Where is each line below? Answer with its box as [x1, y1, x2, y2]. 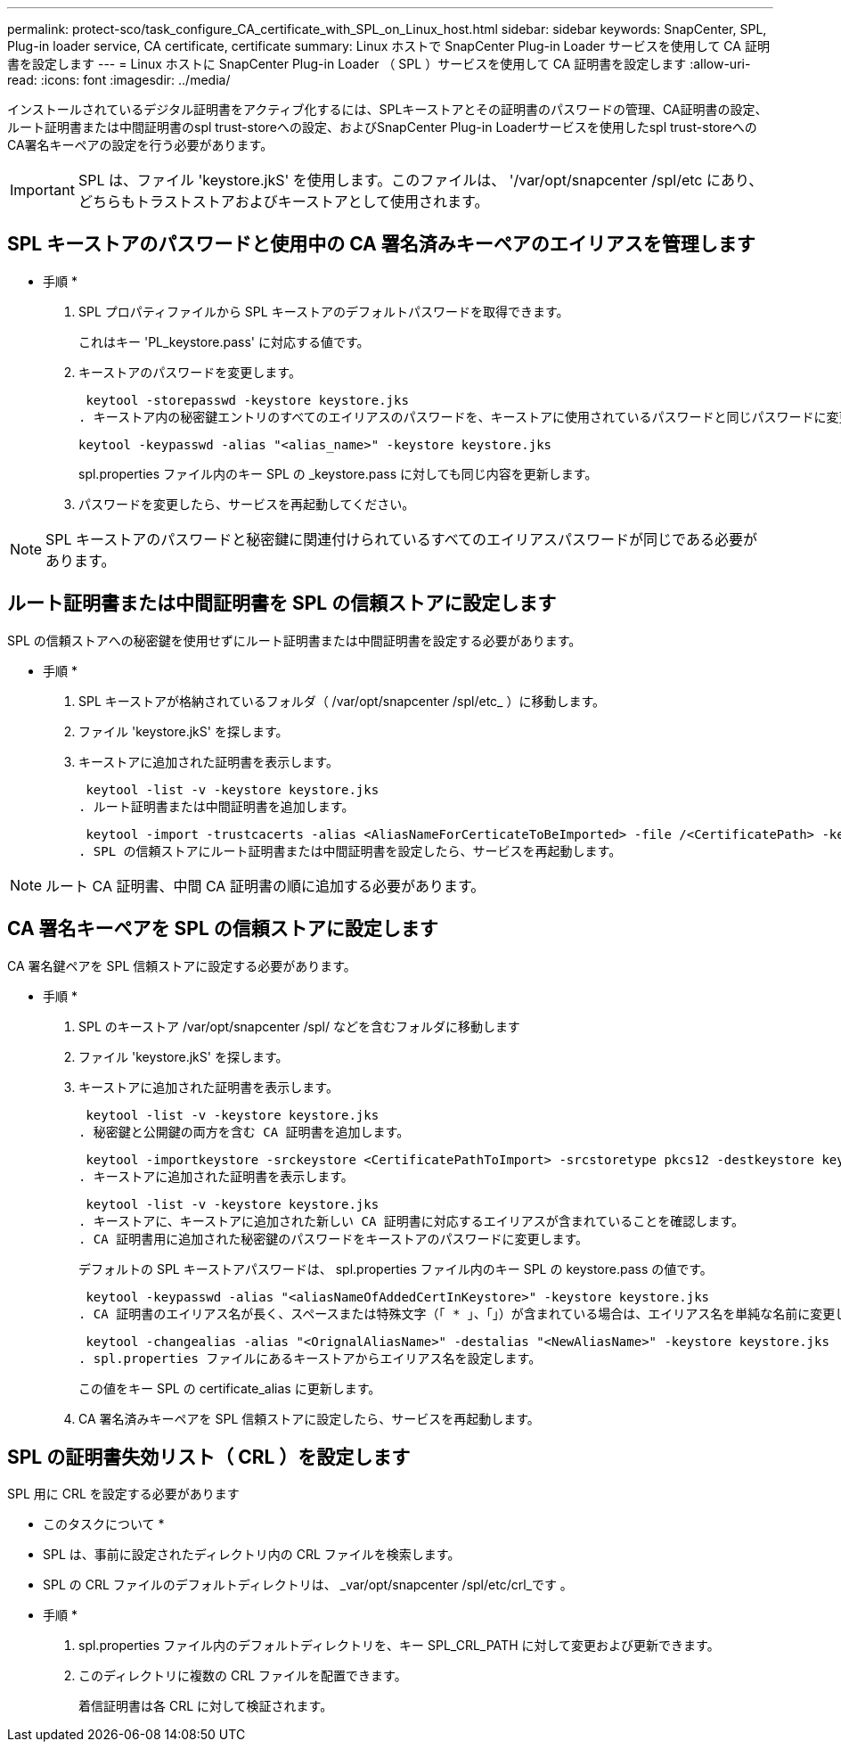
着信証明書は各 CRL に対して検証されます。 [78, 1698, 333, 1714]
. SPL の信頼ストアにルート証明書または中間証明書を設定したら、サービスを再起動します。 [78, 843, 622, 858]
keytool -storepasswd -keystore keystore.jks [86, 392, 409, 407]
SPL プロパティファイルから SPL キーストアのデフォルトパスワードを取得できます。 [78, 303, 569, 319]
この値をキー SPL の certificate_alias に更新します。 [78, 1380, 381, 1396]
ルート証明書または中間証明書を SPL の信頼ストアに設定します [7, 592, 557, 615]
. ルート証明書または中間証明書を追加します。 [78, 799, 355, 814]
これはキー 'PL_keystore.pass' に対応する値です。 [78, 333, 370, 349]
